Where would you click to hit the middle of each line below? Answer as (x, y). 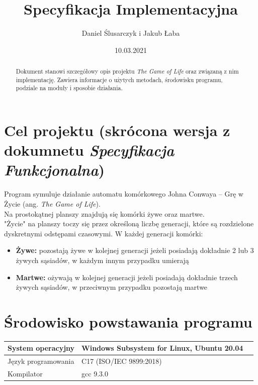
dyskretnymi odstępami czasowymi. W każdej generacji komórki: (104, 233)
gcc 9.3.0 (95, 374)
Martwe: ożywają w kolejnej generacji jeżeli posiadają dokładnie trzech (127, 277)
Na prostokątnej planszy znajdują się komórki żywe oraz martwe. (104, 213)
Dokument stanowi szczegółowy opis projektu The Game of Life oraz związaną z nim (127, 71)
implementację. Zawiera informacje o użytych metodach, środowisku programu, (119, 79)
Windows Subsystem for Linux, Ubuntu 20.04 (162, 348)
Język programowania (41, 361)
